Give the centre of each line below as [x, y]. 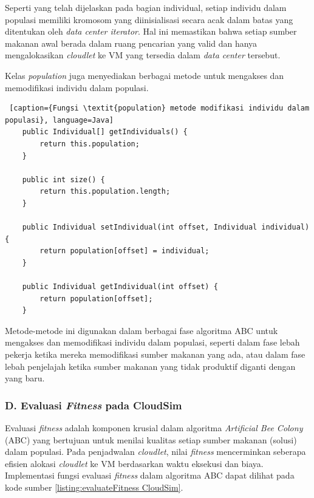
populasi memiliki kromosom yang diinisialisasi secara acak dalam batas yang [149, 19]
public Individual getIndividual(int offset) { [120, 287]
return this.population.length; [105, 192]
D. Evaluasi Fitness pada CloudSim [94, 405]
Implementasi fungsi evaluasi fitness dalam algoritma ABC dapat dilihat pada [150, 475]
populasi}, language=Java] [59, 120]
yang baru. [25, 378]
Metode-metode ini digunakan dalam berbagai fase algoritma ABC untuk [142, 330]
